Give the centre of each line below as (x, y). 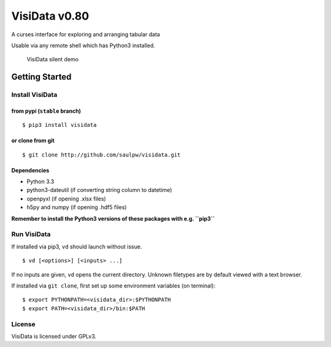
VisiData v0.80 (50, 16)
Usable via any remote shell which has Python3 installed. (83, 45)
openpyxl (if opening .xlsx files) (67, 199)
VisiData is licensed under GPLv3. (54, 336)
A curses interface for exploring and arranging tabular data (86, 34)
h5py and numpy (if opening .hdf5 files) (77, 207)
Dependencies (30, 170)
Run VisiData (31, 234)
